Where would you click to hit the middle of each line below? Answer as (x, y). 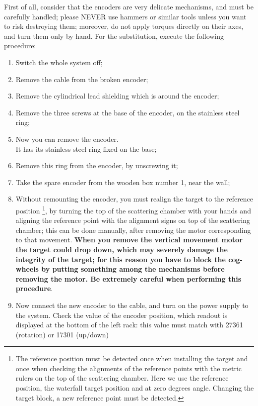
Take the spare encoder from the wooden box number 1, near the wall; (123, 182)
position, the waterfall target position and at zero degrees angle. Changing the (135, 388)
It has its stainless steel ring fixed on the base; (86, 149)
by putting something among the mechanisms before (133, 269)
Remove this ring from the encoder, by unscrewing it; (97, 165)
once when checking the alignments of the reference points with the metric (129, 368)
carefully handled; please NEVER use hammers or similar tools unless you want (125, 16)
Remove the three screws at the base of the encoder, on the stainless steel (128, 112)
